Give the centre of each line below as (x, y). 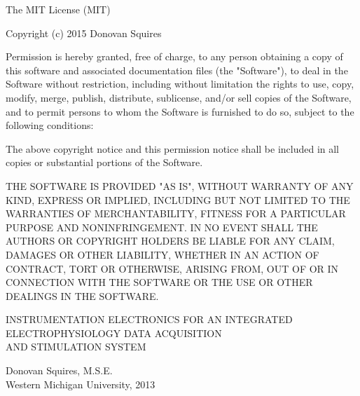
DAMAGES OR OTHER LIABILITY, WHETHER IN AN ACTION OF (162, 254)
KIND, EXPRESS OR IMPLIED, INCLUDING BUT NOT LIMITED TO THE (178, 199)
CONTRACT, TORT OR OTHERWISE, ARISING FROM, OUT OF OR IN (172, 268)
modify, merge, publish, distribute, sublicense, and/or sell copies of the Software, (179, 97)
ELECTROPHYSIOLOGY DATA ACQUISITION (114, 333)
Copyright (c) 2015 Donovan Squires (84, 33)
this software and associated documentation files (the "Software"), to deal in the (177, 70)
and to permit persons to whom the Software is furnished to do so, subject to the (180, 111)
